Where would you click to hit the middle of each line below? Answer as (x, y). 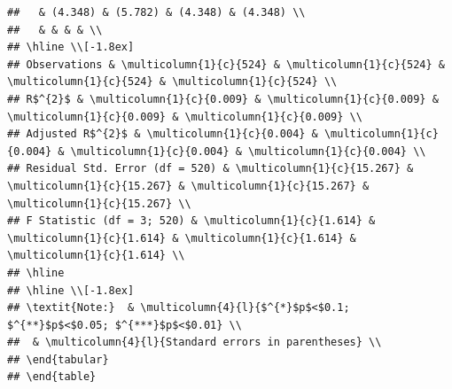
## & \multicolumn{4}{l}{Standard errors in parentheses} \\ (195, 342)
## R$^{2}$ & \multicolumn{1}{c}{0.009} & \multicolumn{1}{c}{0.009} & (223, 99)
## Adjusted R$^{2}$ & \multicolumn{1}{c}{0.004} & (163, 134)
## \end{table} (52, 377)
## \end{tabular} (58, 359)
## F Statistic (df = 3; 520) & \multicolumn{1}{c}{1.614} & (191, 221)
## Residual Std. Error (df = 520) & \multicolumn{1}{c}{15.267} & (210, 169)
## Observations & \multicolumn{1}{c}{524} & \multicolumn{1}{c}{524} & (226, 64)
